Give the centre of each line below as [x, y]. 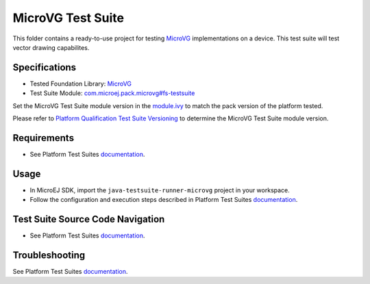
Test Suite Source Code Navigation [89, 219]
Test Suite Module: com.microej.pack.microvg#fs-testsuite [112, 93]
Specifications [45, 67]
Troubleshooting [49, 255]
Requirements [44, 138]
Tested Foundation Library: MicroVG [81, 83]
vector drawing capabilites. [51, 47]
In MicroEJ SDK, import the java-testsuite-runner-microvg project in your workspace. [160, 190]
